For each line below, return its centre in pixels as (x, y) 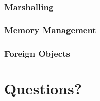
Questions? (43, 88)
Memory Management (50, 30)
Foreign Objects (37, 53)
